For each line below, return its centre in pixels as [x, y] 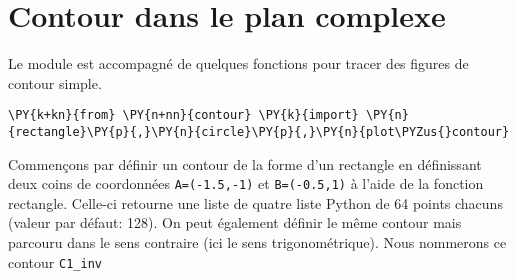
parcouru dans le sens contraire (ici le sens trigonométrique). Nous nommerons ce [257, 242]
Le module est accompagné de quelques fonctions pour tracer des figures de [238, 63]
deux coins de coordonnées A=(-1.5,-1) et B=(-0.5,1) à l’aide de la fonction [246, 183]
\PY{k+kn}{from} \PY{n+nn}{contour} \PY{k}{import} [183, 115]
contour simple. [55, 82]
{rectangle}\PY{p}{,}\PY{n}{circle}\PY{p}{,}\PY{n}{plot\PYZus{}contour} [259, 131]
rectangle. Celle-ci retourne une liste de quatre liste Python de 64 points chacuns [255, 202]
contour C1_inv [55, 261]
